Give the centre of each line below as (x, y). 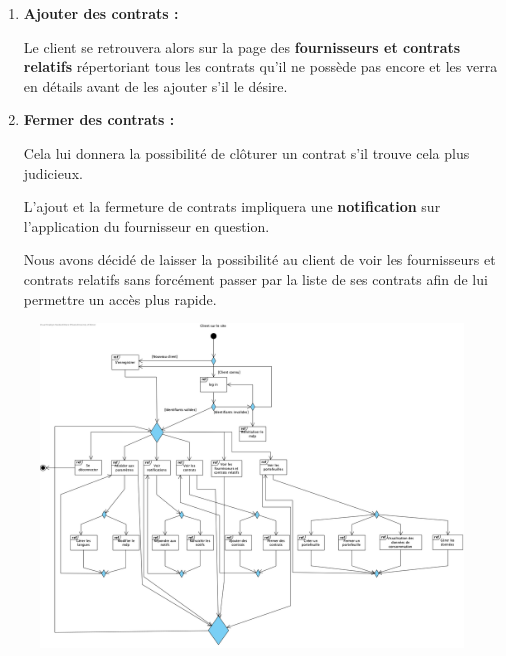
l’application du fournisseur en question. (146, 225)
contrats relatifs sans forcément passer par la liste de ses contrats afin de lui (255, 278)
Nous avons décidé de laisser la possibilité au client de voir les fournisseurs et (259, 259)
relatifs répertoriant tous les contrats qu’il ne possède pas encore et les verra (260, 66)
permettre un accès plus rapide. (120, 298)
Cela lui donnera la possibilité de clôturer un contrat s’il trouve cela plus (246, 152)
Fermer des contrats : (99, 119)
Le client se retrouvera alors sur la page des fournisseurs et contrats (242, 46)
